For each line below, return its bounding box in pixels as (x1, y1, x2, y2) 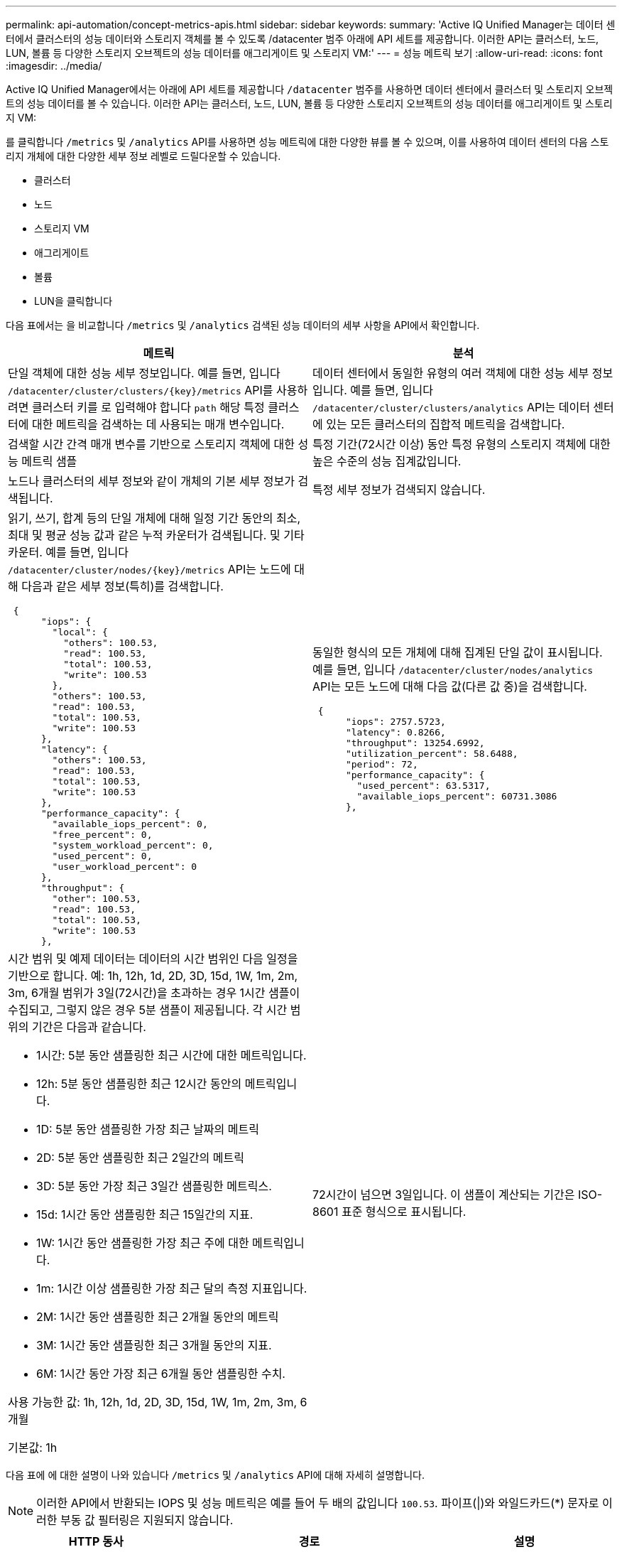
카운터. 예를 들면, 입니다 (8, 545, 129, 559)
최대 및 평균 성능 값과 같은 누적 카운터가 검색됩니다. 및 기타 (8, 528, 305, 542)
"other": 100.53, (52, 893, 141, 904)
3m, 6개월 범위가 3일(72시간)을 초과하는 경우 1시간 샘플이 (8, 986, 300, 1000)
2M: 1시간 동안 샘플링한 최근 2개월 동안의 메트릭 (36, 1310, 279, 1324)
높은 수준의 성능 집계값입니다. (312, 454, 462, 468)
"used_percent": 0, (52, 851, 153, 861)
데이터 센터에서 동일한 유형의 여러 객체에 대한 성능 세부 (312, 366, 589, 380)
